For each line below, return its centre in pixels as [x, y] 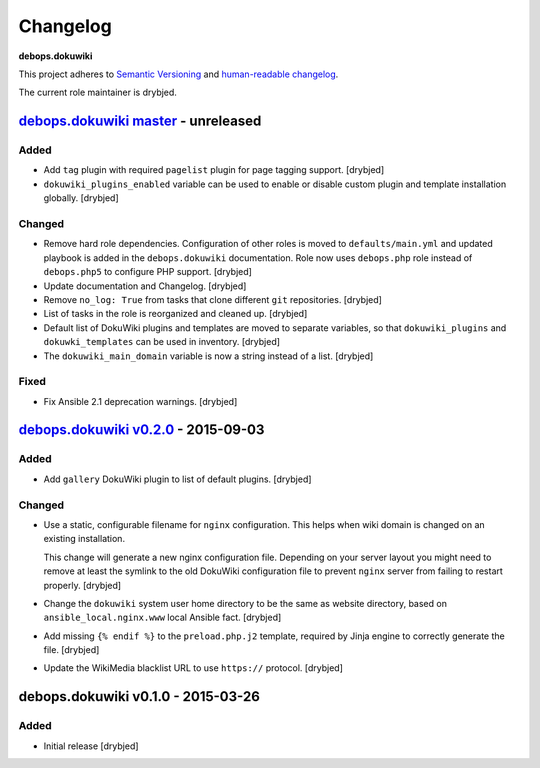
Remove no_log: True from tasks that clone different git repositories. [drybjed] [212, 299]
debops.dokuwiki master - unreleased [140, 121]
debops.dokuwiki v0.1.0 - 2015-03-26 [139, 696]
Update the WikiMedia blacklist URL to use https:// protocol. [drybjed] [193, 668]
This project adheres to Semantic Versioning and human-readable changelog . [178, 74]
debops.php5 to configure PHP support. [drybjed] [147, 272]
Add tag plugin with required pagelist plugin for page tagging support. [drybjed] [214, 170]
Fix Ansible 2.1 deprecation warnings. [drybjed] [140, 401]
